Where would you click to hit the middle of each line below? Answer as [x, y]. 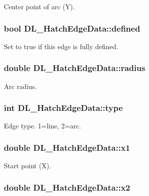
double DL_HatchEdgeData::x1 [67, 147]
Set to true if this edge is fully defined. [61, 46]
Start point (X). [28, 166]
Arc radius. [21, 86]
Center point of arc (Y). [39, 6]
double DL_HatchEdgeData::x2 [67, 187]
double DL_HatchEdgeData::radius [75, 68]
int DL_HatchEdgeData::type [63, 108]
